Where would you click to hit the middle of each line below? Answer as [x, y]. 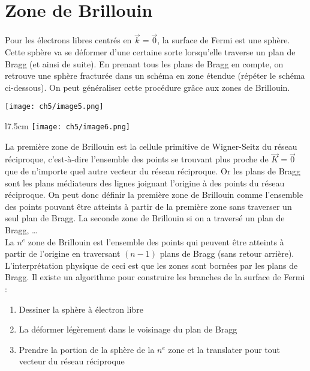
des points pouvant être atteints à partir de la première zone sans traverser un [148, 206]
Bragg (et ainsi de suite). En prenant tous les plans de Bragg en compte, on [144, 63]
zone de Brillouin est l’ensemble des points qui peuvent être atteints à [156, 241]
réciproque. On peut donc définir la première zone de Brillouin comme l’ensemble [154, 195]
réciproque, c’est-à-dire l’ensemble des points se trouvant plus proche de [137, 159]
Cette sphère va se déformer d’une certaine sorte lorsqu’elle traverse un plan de [150, 51]
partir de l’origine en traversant [63, 253]
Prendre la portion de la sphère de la [87, 349]
